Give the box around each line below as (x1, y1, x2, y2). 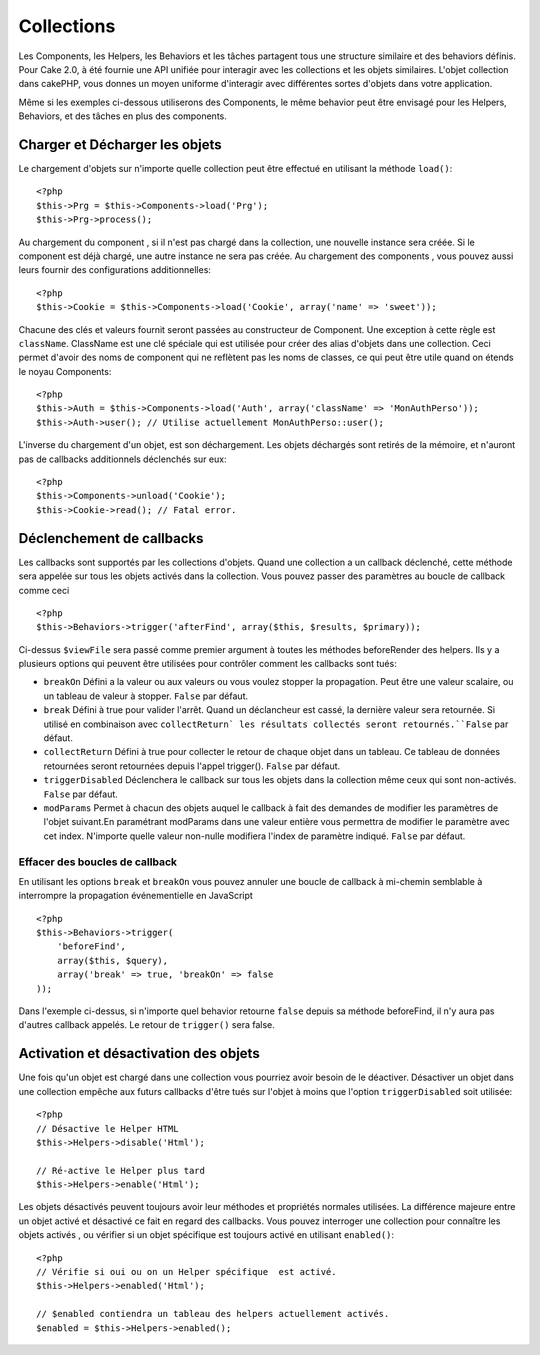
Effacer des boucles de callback (18, 855, 177, 869)
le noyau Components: (18, 365, 112, 377)
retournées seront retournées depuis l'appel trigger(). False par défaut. (43, 760, 341, 772)
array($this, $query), (56, 955, 169, 966)
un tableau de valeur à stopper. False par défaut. (43, 690, 249, 702)
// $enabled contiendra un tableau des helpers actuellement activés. (36, 1308, 390, 1320)
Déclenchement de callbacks (18, 530, 204, 547)
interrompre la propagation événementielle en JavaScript (18, 890, 254, 902)
